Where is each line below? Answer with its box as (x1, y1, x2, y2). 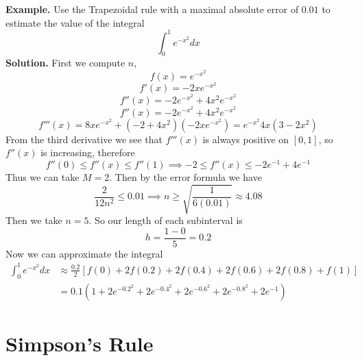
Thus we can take (5, 169, 80, 184)
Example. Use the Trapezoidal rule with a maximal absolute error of (5, 2, 299, 16)
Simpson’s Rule (5, 329, 154, 357)
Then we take (5, 212, 62, 227)
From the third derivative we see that (5, 132, 163, 146)
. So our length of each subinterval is (88, 212, 243, 227)
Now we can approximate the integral (5, 246, 163, 260)
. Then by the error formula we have (109, 169, 262, 184)
